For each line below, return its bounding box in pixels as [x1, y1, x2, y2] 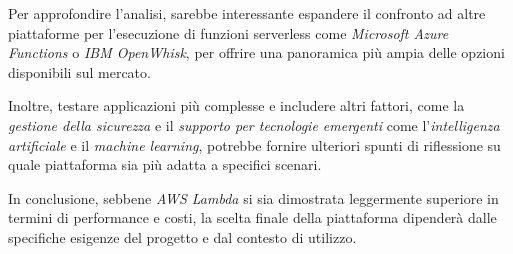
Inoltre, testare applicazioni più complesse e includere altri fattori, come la [8, 95, 465, 116]
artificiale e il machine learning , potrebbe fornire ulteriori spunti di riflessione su [8, 134, 501, 155]
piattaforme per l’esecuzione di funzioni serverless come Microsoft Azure [8, 22, 449, 43]
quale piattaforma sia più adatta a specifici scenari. [8, 154, 322, 175]
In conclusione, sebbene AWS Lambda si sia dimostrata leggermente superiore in [8, 187, 499, 208]
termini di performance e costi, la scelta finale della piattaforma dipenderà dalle [8, 207, 497, 228]
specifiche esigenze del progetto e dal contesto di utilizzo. [8, 226, 357, 247]
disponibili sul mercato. [8, 61, 151, 82]
